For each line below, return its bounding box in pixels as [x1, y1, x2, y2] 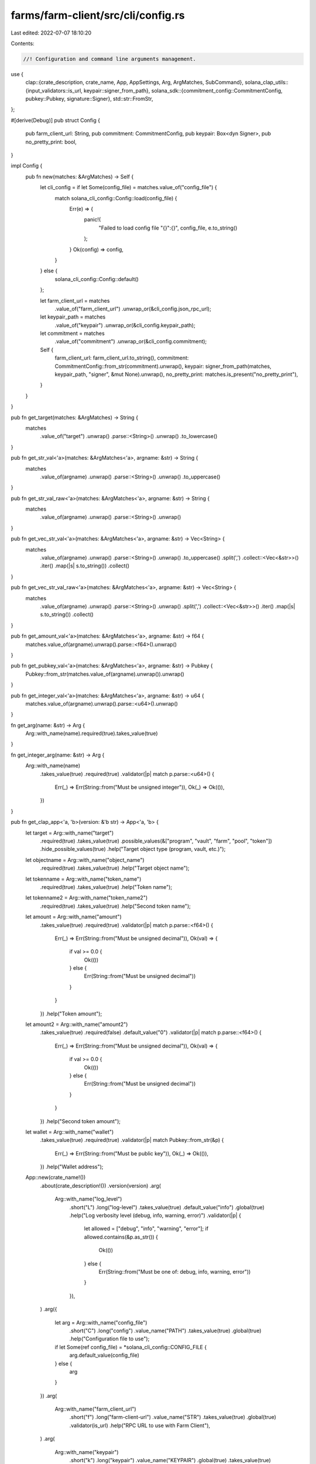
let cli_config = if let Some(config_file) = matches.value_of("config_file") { [40, 184, 217, 191]
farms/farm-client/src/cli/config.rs [11, 9, 185, 22]
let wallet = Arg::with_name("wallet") [25, 1128, 114, 1135]
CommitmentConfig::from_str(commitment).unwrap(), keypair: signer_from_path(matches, [54, 362, 272, 370]
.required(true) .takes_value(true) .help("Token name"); [40, 883, 173, 890]
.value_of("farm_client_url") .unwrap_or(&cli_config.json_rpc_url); [54, 305, 212, 312]
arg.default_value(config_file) [69, 1352, 140, 1359]
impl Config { [11, 162, 43, 169]
